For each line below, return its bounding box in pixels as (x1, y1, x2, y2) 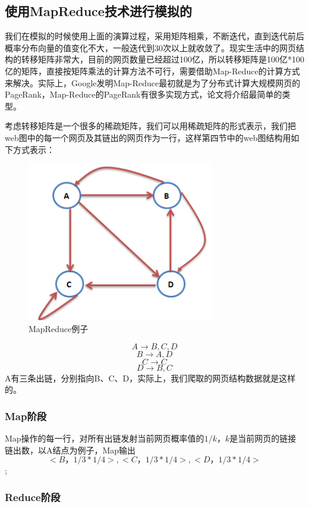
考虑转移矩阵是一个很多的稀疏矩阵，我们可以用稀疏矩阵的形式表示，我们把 (5, 120, 296, 132)
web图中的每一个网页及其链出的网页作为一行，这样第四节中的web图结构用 (5, 131, 291, 143)
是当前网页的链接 (229, 432, 297, 445)
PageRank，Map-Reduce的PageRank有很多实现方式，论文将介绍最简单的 (5, 88, 282, 101)
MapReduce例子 (29, 323, 89, 335)
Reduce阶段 (5, 489, 61, 504)
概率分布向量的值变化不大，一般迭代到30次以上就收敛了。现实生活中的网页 (5, 41, 296, 54)
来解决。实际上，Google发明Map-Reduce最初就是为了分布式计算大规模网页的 (5, 76, 301, 89)
